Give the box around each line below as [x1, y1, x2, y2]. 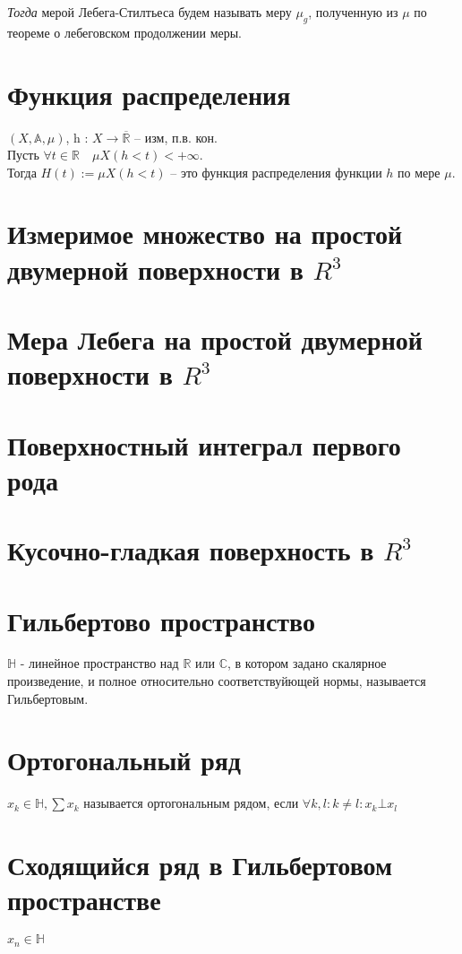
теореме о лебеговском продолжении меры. [7, 22, 243, 41]
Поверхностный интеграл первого [7, 426, 401, 463]
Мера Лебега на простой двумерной [7, 321, 423, 358]
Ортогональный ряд [7, 742, 242, 778]
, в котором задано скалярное [227, 654, 387, 672]
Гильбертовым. [7, 689, 89, 707]
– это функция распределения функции [170, 162, 382, 181]
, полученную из [308, 3, 398, 21]
